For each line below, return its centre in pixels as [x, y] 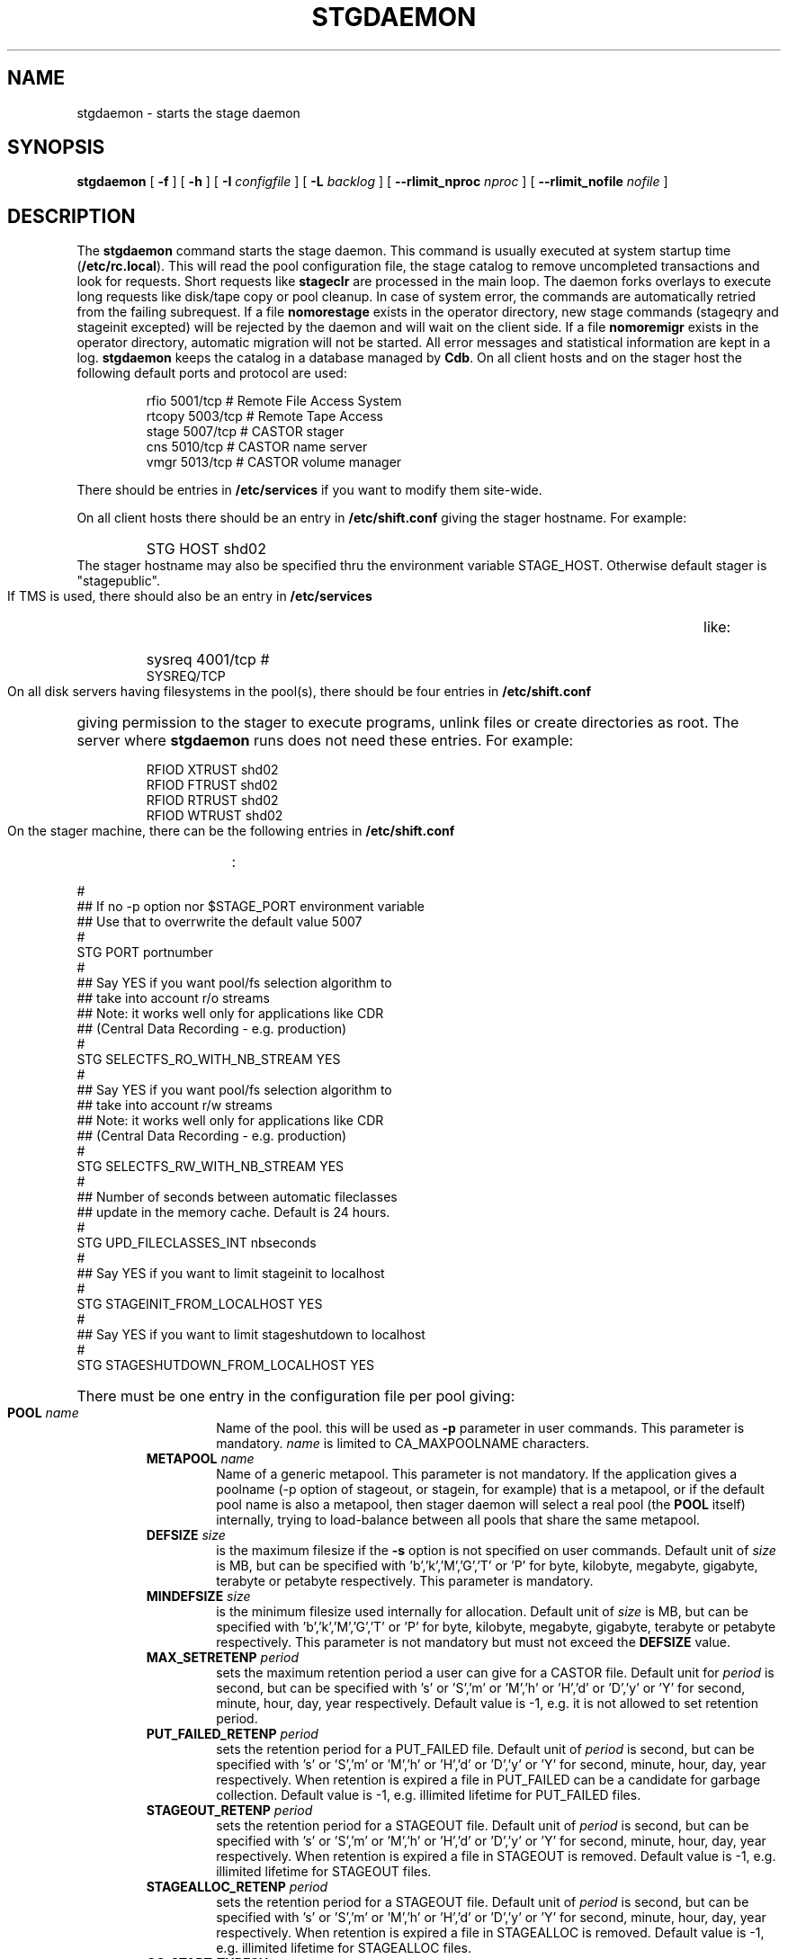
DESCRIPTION [72, 216]
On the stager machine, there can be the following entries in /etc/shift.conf [231, 831]
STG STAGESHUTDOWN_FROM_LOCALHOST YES [226, 1365]
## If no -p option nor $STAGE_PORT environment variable [251, 907]
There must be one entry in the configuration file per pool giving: [296, 1396]
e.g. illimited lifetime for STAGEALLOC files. [344, 1948]
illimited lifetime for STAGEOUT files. [324, 1872]
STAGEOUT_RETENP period [229, 1811]
